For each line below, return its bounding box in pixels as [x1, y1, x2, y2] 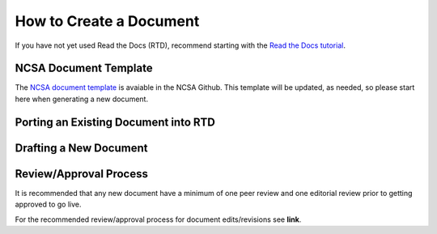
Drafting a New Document [15, 141, 148, 155]
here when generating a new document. [15, 94, 149, 104]
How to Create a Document [15, 12, 200, 30]
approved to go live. [15, 199, 82, 210]
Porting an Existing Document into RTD [15, 115, 216, 129]
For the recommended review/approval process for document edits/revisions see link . [15, 215, 302, 224]
